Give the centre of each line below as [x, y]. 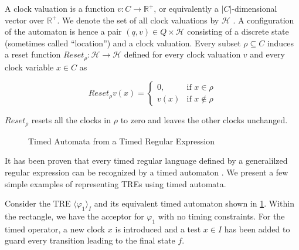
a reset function [33, 54]
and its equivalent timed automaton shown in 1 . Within [194, 203]
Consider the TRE [38, 203]
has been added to [257, 229]
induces [281, 43]
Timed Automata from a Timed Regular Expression [121, 141]
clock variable [29, 67]
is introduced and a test [158, 229]
